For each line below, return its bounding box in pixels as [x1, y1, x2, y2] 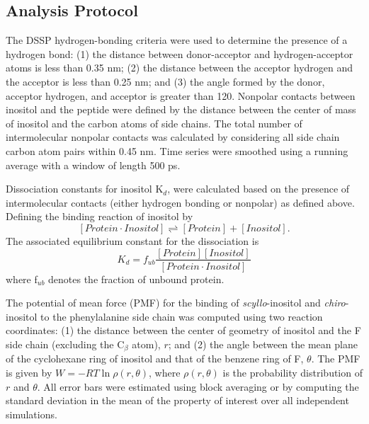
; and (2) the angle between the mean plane [168, 336, 358, 351]
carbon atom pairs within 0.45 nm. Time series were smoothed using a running [6, 143, 348, 158]
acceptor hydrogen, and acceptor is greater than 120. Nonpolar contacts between [6, 88, 356, 103]
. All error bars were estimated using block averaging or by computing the [37, 379, 359, 394]
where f [6, 271, 38, 286]
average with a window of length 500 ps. [6, 157, 181, 172]
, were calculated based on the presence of [167, 181, 350, 196]
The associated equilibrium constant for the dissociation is [6, 233, 259, 248]
